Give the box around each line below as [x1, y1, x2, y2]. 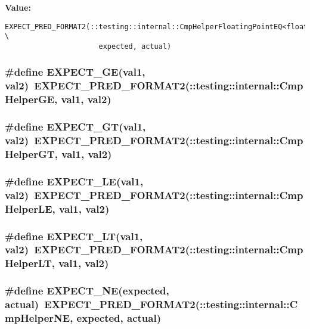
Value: [5, 1, 31, 13]
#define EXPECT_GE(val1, [5, 64, 145, 79]
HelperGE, [5, 92, 58, 107]
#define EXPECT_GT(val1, [5, 119, 146, 134]
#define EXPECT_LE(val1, [5, 173, 144, 188]
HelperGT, [5, 147, 58, 162]
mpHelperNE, [5, 311, 73, 325]
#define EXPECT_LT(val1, [5, 228, 143, 243]
